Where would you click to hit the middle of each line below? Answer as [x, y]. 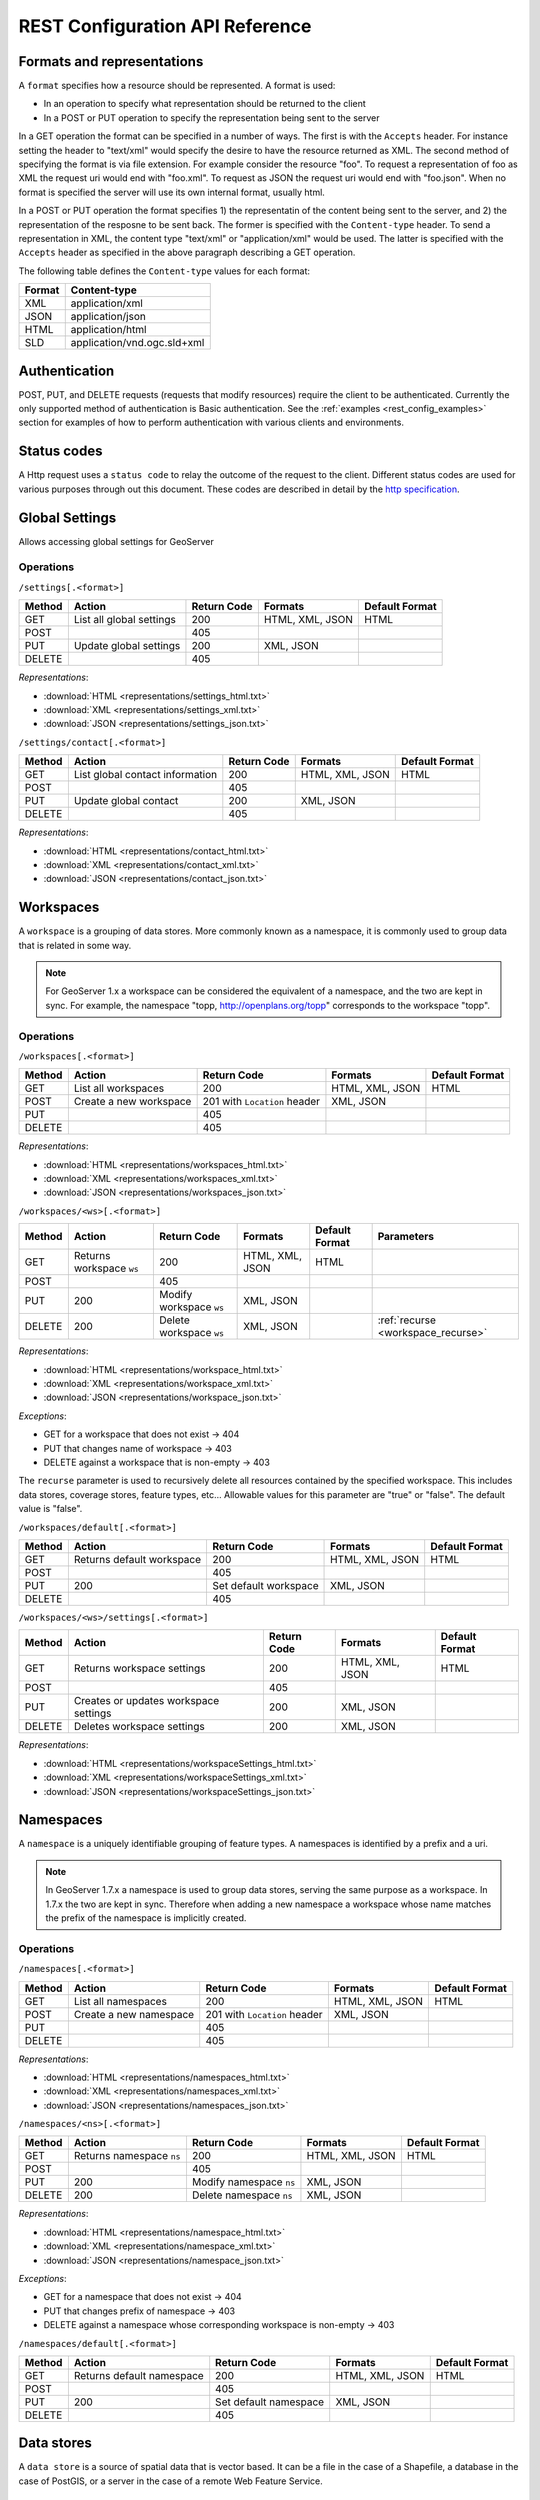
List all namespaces [120, 2001]
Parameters [406, 1237]
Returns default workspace [137, 1559]
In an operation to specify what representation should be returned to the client [205, 104]
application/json [108, 317]
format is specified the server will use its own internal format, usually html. [171, 192]
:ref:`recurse [407, 1320]
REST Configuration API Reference [165, 26]
